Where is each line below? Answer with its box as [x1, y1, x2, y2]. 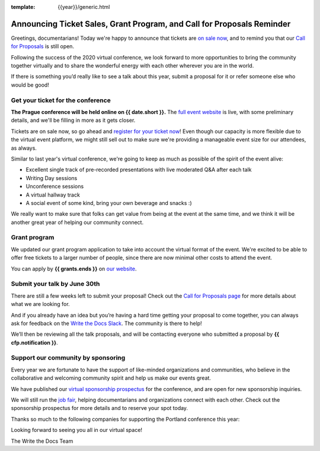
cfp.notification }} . [11, 339, 59, 346]
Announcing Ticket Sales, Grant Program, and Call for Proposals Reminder [11, 18, 291, 29]
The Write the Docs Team [11, 437, 73, 444]
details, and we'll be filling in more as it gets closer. [11, 116, 136, 124]
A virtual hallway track [25, 191, 80, 198]
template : [11, 4, 36, 10]
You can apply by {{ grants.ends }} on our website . [11, 265, 137, 272]
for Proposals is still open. [11, 43, 74, 50]
